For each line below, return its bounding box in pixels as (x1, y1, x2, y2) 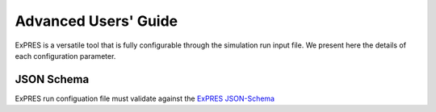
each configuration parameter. (15, 51, 116, 60)
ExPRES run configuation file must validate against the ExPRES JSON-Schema (15, 93, 275, 103)
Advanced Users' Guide (15, 12, 178, 30)
